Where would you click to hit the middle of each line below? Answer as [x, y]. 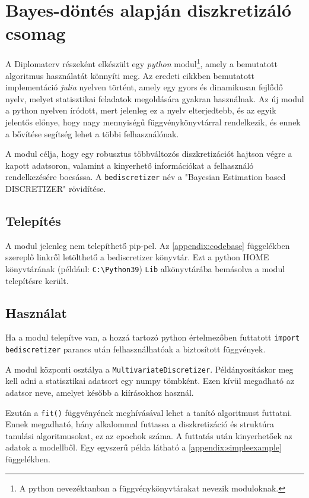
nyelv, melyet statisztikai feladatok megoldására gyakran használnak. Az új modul [155, 98]
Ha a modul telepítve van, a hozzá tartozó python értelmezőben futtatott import [153, 337]
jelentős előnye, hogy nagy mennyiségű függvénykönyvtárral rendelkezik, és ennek [153, 122]
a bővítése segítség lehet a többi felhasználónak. [92, 133]
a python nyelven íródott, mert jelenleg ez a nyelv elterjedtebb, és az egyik [141, 110]
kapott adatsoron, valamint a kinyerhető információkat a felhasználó [130, 165]
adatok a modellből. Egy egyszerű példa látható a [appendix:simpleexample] [144, 447]
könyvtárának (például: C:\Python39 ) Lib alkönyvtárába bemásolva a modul [145, 268]
